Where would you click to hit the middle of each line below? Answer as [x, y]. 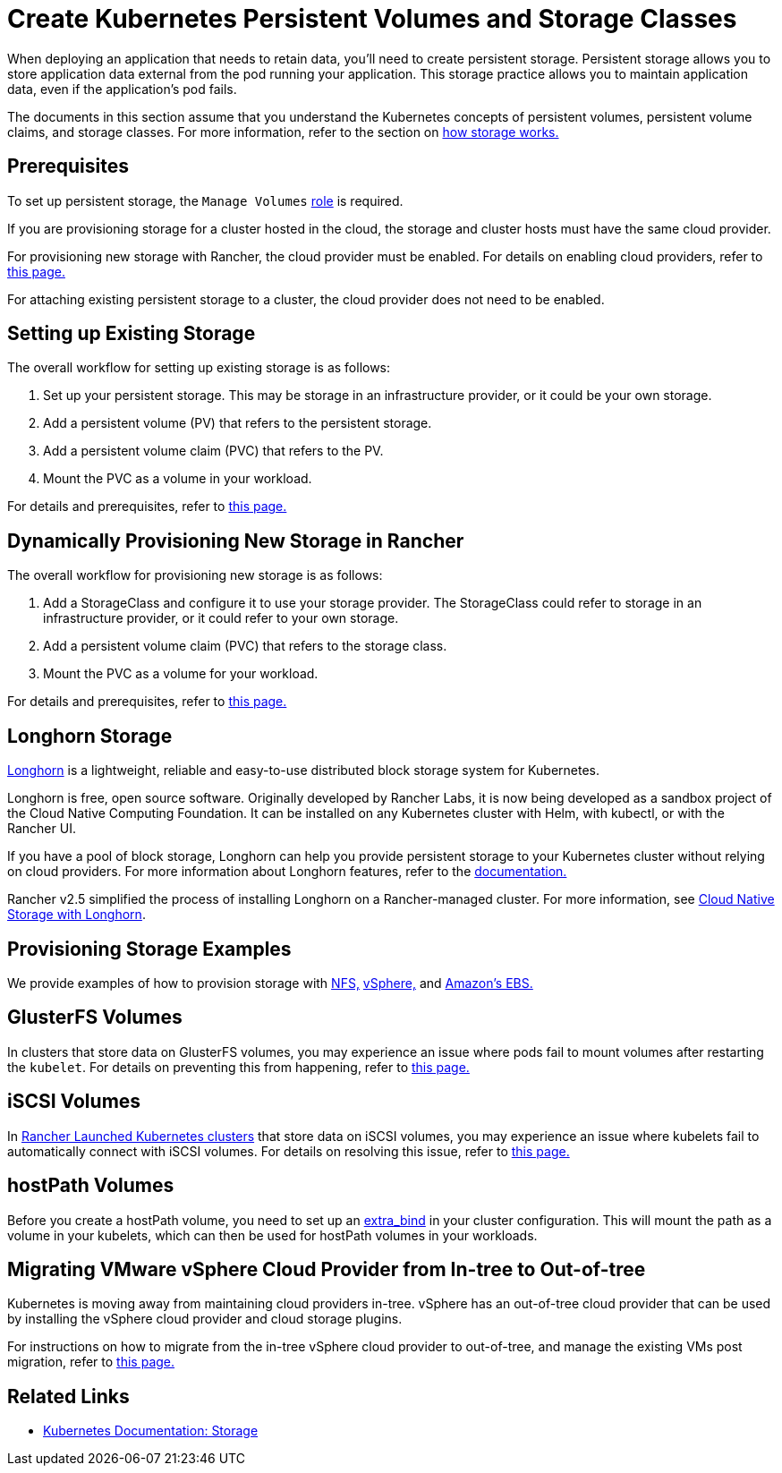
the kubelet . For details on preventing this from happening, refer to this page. [238, 1067]
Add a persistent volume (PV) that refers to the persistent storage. [238, 423]
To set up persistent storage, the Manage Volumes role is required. [205, 200]
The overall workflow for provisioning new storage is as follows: [195, 575]
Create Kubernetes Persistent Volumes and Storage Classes [372, 19]
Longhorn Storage [90, 736]
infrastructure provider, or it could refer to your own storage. [221, 618]
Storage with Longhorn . [76, 915]
